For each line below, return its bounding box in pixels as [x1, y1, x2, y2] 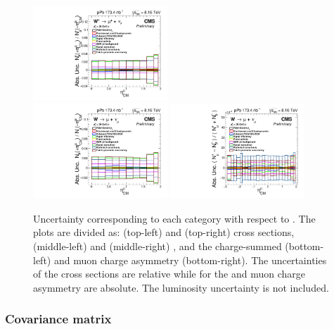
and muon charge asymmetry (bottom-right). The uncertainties [53, 252, 327, 267]
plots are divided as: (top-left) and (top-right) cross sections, [33, 225, 295, 240]
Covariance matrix [5, 310, 112, 328]
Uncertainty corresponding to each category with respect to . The [33, 211, 316, 225]
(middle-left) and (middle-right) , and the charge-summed [33, 239, 282, 254]
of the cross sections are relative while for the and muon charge [33, 266, 306, 281]
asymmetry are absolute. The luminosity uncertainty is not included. [33, 280, 329, 294]
